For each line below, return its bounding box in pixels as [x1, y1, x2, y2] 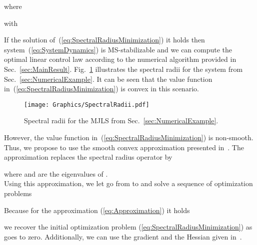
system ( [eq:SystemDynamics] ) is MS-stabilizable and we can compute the [4, 44, 232, 54]
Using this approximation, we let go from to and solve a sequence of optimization [4, 178, 253, 189]
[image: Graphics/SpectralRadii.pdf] [24, 101, 149, 108]
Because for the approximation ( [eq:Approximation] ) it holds [4, 205, 190, 215]
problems [4, 188, 32, 198]
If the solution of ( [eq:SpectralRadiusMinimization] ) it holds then [4, 34, 205, 45]
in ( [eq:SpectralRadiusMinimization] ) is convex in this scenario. [4, 83, 199, 94]
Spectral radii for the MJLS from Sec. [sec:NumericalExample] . [24, 115, 218, 126]
